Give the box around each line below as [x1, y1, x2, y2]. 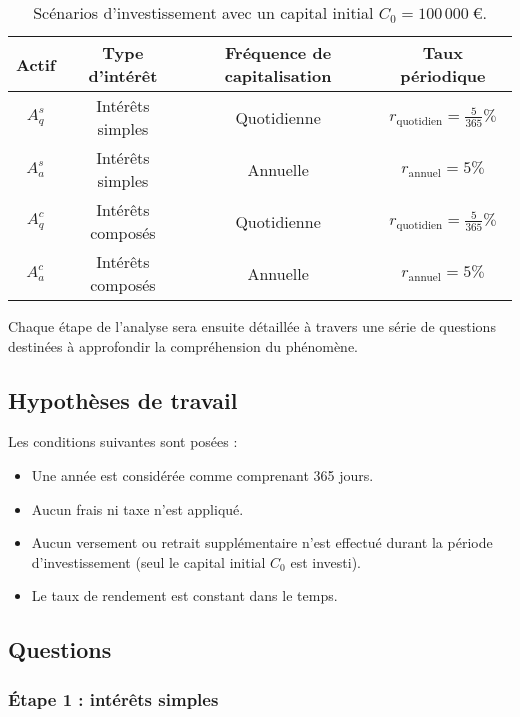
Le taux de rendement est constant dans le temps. [31, 585, 338, 606]
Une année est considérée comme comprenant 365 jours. [31, 464, 374, 485]
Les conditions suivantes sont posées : [8, 431, 238, 452]
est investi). [290, 551, 361, 572]
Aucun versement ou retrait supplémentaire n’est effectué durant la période [31, 532, 493, 553]
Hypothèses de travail [8, 384, 238, 415]
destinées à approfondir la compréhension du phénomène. [8, 335, 358, 356]
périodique [400, 64, 486, 87]
